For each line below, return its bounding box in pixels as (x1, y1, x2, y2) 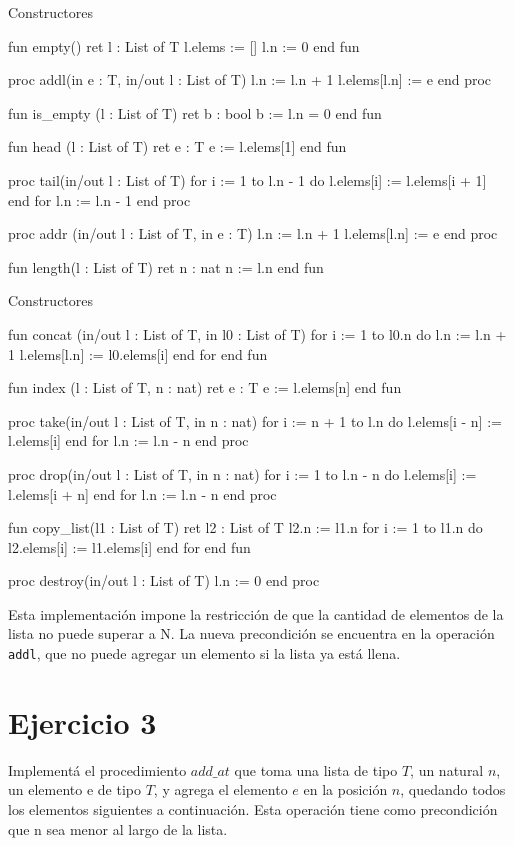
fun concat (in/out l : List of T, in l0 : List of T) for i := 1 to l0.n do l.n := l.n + (8, 323, 507, 344)
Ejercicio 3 (8, 701, 157, 742)
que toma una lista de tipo (234, 759, 398, 780)
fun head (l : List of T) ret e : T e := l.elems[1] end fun (8, 136, 347, 157)
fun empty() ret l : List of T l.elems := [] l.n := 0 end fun (8, 35, 360, 56)
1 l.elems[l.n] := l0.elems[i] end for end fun (8, 343, 268, 364)
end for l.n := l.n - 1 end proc (8, 189, 191, 210)
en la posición (303, 779, 388, 800)
